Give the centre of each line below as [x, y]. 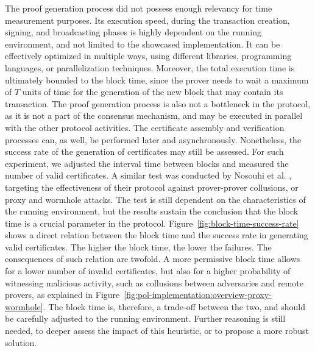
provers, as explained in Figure [62, 295]
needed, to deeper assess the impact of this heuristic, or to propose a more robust [157, 331]
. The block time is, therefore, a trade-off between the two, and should [174, 306]
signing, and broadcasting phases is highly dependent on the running [133, 32]
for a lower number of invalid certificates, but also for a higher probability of [148, 271]
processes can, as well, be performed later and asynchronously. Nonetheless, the [153, 139]
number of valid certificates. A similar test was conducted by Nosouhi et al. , [148, 175]
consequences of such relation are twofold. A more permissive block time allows [153, 259]
